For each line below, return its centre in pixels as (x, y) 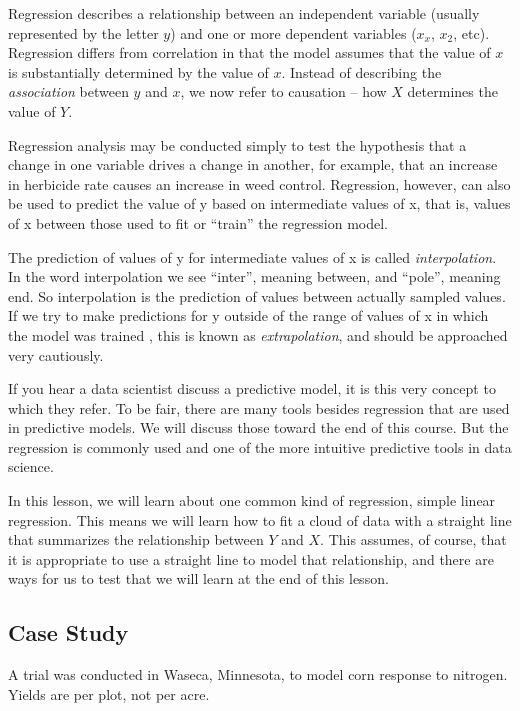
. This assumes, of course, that (413, 539)
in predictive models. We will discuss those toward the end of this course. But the (258, 427)
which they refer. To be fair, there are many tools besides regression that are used (259, 407)
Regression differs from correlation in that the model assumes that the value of (249, 52)
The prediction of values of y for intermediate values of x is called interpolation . (252, 256)
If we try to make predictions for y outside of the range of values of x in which (248, 315)
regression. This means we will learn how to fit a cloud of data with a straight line (260, 519)
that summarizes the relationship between (136, 539)
